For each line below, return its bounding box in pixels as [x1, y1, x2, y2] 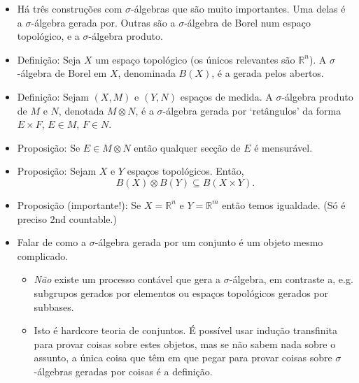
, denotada [58, 103, 104, 117]
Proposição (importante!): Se [17, 197, 141, 212]
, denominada [118, 66, 176, 80]
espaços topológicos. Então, [127, 164, 244, 178]
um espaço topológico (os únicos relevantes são [95, 52, 295, 66]
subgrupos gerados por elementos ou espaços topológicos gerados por [34, 285, 328, 300]
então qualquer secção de [134, 140, 241, 154]
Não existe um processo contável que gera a [34, 272, 221, 287]
